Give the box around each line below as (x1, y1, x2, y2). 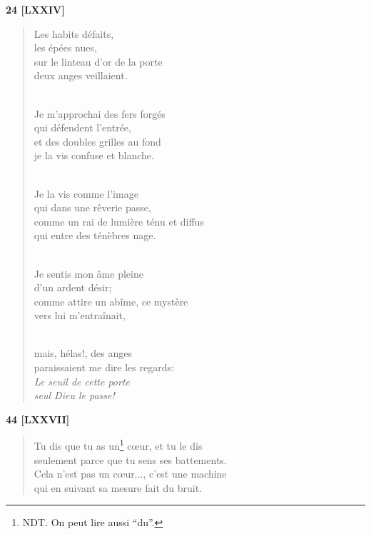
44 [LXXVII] (6, 411, 70, 426)
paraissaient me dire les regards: (34, 360, 174, 375)
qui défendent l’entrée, (34, 120, 131, 135)
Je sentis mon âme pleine (34, 266, 143, 281)
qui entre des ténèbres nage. (34, 228, 156, 243)
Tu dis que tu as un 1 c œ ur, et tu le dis (34, 436, 203, 453)
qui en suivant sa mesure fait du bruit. (34, 480, 203, 495)
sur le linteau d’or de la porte (34, 54, 163, 69)
